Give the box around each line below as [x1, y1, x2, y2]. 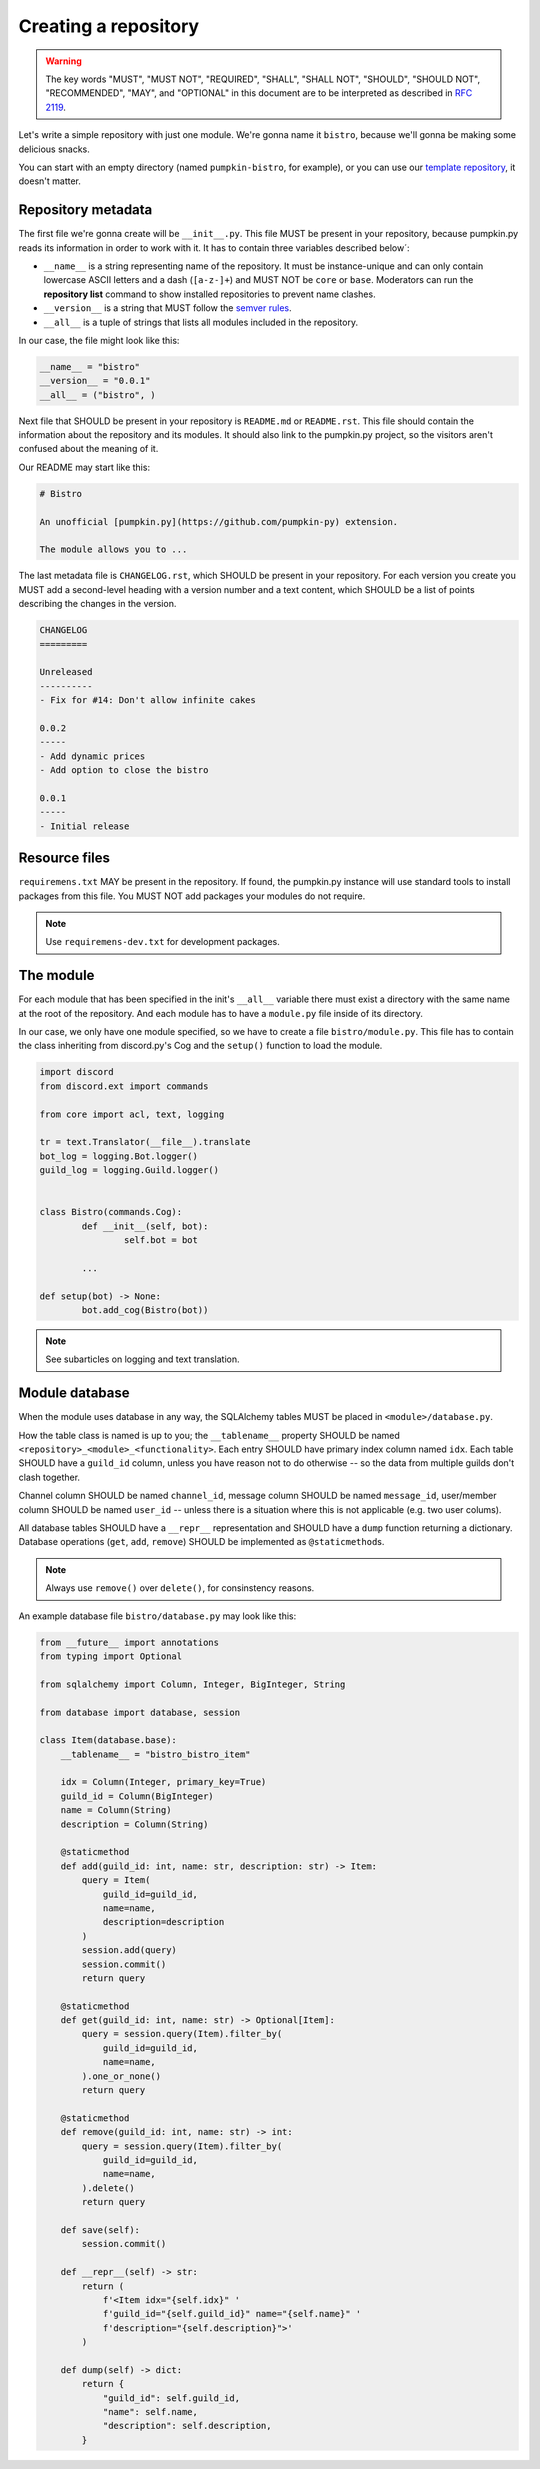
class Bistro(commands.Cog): [39, 1206, 183, 1218]
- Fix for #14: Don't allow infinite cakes [39, 695, 257, 706]
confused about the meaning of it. [18, 443, 159, 455]
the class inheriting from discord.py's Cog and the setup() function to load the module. [18, 1040, 383, 1052]
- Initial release [39, 820, 130, 832]
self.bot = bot [123, 1235, 199, 1246]
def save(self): [60, 2224, 140, 2235]
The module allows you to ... [39, 544, 188, 555]
